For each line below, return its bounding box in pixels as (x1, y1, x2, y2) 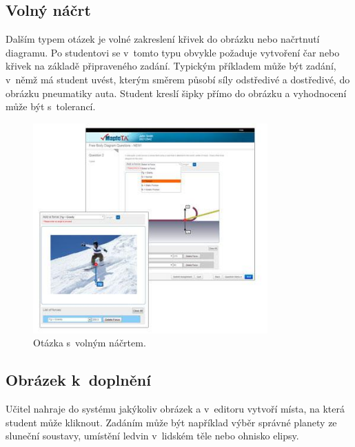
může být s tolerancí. (6, 99, 96, 114)
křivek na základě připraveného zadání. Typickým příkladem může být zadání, (6, 59, 336, 73)
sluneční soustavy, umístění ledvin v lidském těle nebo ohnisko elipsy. (6, 428, 299, 443)
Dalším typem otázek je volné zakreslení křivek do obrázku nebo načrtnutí (6, 32, 320, 46)
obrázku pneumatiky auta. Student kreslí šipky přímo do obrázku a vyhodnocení (6, 85, 347, 100)
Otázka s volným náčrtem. (33, 335, 146, 350)
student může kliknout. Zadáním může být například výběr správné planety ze (6, 415, 337, 429)
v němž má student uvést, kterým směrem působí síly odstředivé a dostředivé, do (6, 72, 350, 86)
